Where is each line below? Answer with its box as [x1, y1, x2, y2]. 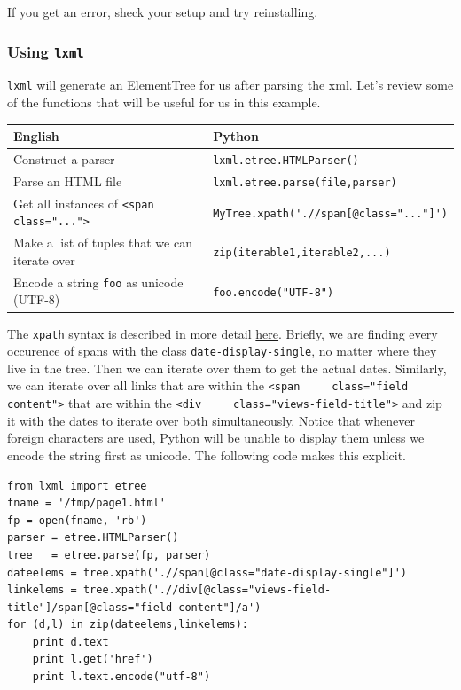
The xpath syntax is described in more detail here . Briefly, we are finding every [7, 324, 438, 342]
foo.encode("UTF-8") [213, 286, 334, 299]
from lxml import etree [7, 479, 147, 492]
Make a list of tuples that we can [13, 233, 192, 252]
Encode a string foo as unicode [13, 272, 184, 291]
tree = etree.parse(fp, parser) [7, 548, 211, 561]
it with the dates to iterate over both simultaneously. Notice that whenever [7, 411, 415, 429]
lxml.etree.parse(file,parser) [213, 176, 397, 189]
